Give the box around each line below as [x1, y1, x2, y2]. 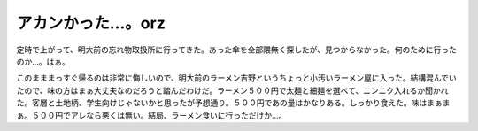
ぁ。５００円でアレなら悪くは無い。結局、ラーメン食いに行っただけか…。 [16, 110, 287, 120]
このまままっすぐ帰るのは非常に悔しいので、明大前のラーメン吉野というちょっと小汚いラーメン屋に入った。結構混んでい [16, 73, 458, 83]
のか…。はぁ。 [16, 56, 70, 66]
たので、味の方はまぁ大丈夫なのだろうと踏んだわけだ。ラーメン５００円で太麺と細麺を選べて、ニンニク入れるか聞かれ [16, 85, 449, 96]
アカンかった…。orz [16, 13, 166, 33]
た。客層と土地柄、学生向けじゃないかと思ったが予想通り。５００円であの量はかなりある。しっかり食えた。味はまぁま [16, 97, 451, 108]
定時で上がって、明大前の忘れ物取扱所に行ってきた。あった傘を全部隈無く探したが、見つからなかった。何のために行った [16, 44, 458, 55]
